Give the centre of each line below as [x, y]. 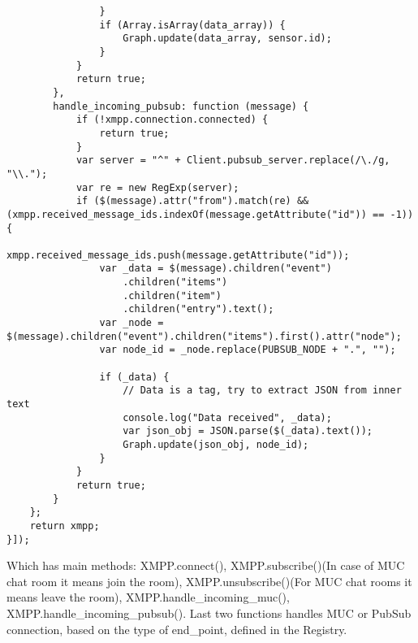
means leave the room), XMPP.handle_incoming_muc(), [148, 597]
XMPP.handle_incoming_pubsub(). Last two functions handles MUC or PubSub [209, 613]
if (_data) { [134, 377]
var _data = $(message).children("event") [215, 269]
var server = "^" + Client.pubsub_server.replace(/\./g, [233, 161]
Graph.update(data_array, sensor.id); [227, 39]
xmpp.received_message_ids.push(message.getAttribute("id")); [178, 255]
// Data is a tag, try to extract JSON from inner [262, 391]
